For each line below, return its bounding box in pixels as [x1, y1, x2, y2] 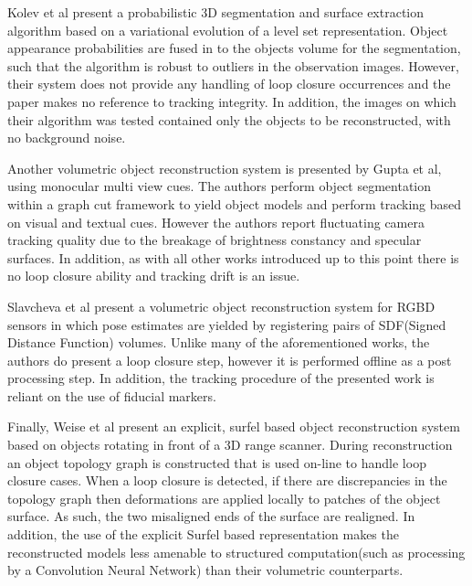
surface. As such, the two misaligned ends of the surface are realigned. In [7, 506, 415, 526]
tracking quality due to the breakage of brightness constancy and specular [7, 230, 422, 250]
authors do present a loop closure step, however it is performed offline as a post [7, 350, 452, 369]
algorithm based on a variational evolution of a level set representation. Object [7, 20, 448, 39]
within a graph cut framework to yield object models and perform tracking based [7, 194, 462, 213]
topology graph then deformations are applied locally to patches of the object [7, 488, 441, 507]
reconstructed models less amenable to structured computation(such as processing [7, 542, 466, 561]
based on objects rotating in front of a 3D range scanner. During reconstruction [7, 435, 453, 454]
